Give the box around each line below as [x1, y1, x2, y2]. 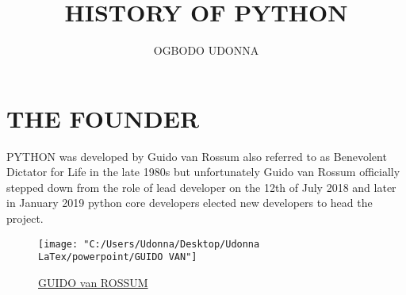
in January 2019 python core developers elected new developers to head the [6, 194, 373, 211]
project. [6, 210, 44, 227]
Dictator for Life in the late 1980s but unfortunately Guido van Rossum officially [6, 163, 400, 180]
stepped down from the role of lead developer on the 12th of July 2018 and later [6, 178, 396, 195]
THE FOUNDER [6, 102, 200, 134]
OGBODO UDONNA [153, 42, 259, 59]
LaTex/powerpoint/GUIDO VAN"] [38, 251, 197, 263]
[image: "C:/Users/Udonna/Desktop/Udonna [38, 238, 260, 250]
